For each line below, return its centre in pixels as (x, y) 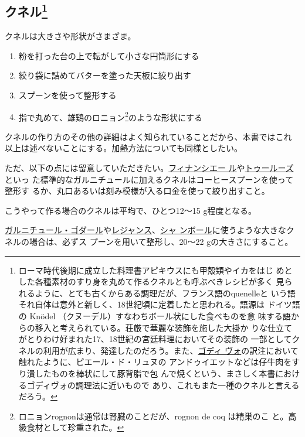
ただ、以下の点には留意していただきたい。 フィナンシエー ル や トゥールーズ (149, 168)
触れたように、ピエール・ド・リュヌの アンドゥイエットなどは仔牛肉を (155, 362)
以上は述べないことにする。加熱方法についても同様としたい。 (124, 148)
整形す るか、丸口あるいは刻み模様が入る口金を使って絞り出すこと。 (137, 191)
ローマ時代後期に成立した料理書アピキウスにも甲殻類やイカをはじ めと (155, 270)
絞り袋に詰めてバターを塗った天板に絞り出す (105, 75)
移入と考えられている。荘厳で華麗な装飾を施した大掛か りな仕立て (164, 327)
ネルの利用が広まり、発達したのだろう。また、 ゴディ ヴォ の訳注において (158, 350)
